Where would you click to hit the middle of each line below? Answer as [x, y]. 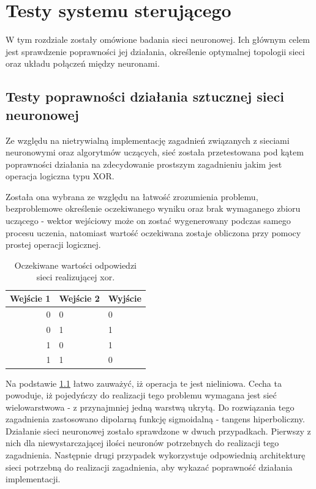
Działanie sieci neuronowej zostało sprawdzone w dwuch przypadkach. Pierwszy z [158, 431]
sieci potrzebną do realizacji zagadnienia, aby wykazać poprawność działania [149, 467]
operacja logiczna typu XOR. [60, 176]
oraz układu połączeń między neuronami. [83, 63]
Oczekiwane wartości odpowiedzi [76, 265]
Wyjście [125, 298]
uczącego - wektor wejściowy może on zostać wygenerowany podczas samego [148, 221]
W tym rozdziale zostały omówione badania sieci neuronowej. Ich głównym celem [158, 39]
